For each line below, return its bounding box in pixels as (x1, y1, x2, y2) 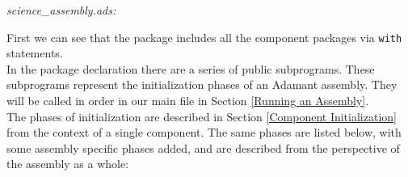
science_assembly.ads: (6, 2, 116, 18)
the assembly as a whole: (6, 155, 129, 172)
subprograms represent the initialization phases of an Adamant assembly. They (6, 76, 397, 93)
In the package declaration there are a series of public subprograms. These (6, 60, 375, 77)
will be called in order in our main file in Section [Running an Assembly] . (6, 92, 369, 109)
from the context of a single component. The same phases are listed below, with (6, 124, 402, 141)
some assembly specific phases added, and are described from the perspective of (6, 139, 400, 156)
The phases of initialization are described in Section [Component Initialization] (6, 107, 397, 124)
